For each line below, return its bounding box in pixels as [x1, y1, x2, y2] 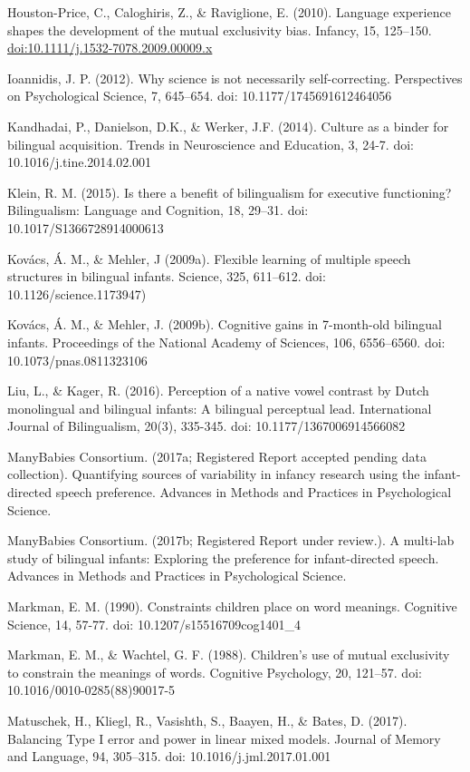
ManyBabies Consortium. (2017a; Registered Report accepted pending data [7, 446, 427, 465]
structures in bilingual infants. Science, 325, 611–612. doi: [7, 267, 326, 286]
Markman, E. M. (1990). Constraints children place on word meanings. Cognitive [7, 597, 457, 616]
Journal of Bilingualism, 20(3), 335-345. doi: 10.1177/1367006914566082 [7, 416, 406, 435]
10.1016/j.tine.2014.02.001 [7, 152, 152, 171]
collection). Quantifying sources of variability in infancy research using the [7, 464, 420, 484]
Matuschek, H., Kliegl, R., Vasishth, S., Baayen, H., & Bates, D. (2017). [7, 711, 408, 729]
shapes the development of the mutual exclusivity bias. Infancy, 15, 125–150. [7, 20, 432, 39]
